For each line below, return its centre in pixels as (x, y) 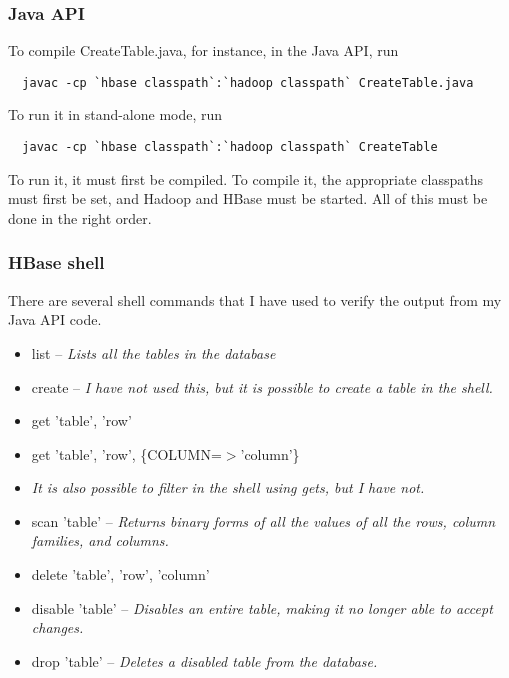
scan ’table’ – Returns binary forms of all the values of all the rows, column (263, 520)
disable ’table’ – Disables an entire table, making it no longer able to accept (262, 607)
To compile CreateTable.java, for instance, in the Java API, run (203, 50)
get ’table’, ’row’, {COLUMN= (126, 453)
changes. (57, 627)
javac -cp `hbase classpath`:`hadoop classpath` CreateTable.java (248, 82)
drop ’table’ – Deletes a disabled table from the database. (204, 660)
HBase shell (56, 262)
